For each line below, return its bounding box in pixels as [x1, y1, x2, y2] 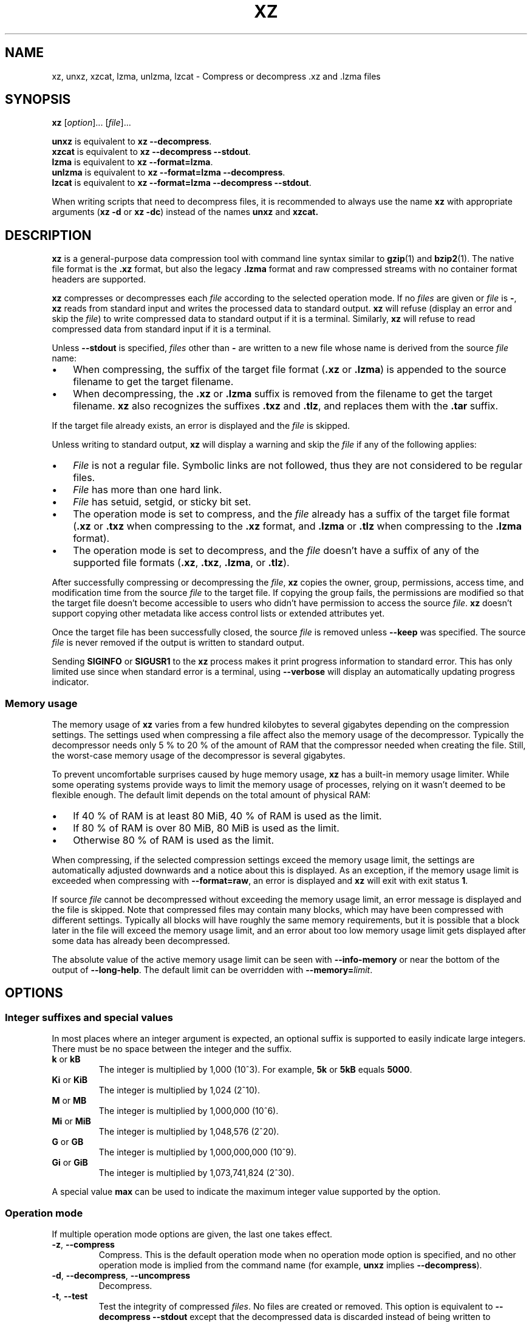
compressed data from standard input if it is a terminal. [52, 324, 271, 335]
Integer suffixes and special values [5, 1011, 173, 1024]
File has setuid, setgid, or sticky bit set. [73, 496, 251, 508]
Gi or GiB [52, 1157, 88, 1168]
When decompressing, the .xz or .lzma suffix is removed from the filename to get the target [73, 388, 493, 400]
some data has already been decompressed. [52, 935, 230, 946]
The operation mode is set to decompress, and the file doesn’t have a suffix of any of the [73, 544, 479, 557]
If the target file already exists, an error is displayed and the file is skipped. [52, 420, 350, 431]
